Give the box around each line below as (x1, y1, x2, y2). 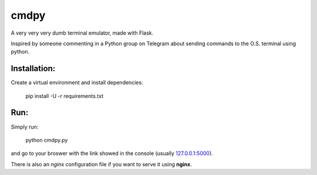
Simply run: (11, 123, 39, 130)
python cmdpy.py (25, 136, 68, 143)
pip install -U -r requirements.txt (25, 92, 104, 99)
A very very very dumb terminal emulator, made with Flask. (11, 29, 154, 36)
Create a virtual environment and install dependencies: (11, 79, 143, 86)
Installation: (11, 63, 56, 73)
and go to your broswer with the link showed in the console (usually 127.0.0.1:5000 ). (11, 150, 214, 157)
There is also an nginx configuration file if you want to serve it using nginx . (11, 160, 192, 167)
